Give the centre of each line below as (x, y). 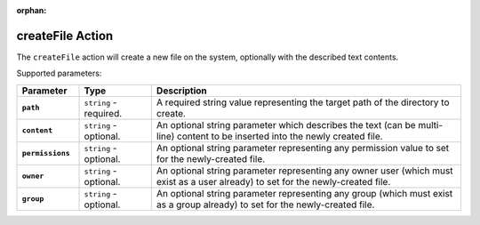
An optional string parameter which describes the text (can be (286, 125)
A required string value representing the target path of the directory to (303, 102)
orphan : (32, 10)
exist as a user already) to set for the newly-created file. (273, 181)
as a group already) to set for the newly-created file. (265, 205)
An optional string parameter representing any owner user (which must (304, 171)
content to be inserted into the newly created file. (280, 136)
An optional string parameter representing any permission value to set (303, 148)
